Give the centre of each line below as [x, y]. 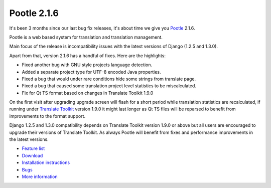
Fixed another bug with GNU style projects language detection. [87, 65]
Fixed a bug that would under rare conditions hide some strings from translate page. [109, 79]
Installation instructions [46, 162]
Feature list [33, 148]
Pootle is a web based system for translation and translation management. [86, 37]
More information [40, 176]
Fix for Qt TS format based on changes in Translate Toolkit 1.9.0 [88, 93]
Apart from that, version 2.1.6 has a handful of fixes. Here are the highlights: [87, 56]
